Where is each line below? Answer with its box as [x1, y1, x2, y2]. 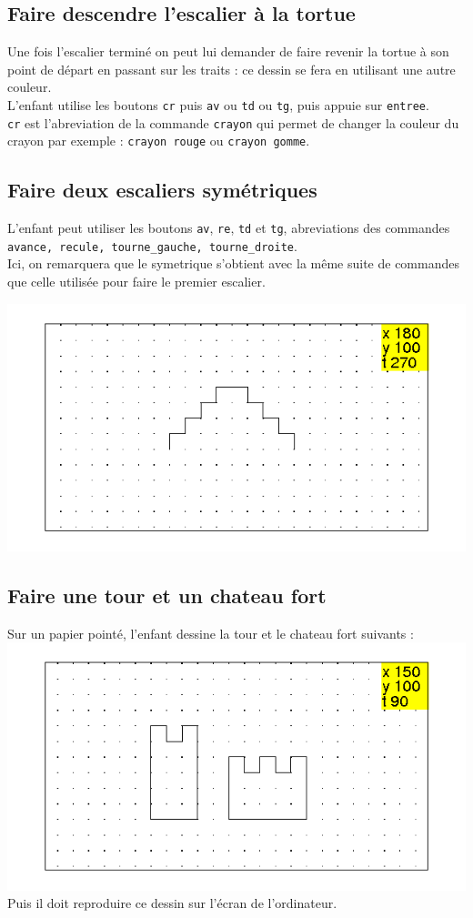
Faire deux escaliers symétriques [7, 176, 317, 204]
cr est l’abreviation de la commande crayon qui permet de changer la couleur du [7, 113, 459, 132]
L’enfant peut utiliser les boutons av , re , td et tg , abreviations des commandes [7, 218, 450, 237]
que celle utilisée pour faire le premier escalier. [7, 272, 266, 291]
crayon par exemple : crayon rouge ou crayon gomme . [7, 131, 310, 150]
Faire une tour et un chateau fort [7, 580, 327, 609]
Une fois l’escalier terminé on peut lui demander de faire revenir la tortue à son [7, 42, 449, 61]
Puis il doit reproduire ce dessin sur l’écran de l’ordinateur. [7, 893, 337, 913]
